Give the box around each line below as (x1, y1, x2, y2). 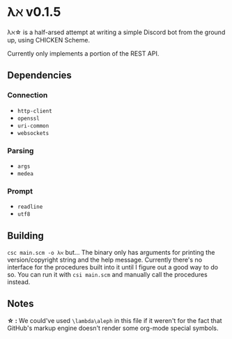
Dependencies (7, 70, 72, 81)
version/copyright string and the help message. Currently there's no (7, 255, 203, 264)
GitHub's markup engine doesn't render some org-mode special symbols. (7, 324, 219, 332)
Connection (7, 90, 48, 100)
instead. (7, 278, 31, 286)
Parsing (7, 145, 34, 155)
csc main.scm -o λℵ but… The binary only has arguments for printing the (7, 249, 215, 257)
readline (17, 203, 43, 211)
